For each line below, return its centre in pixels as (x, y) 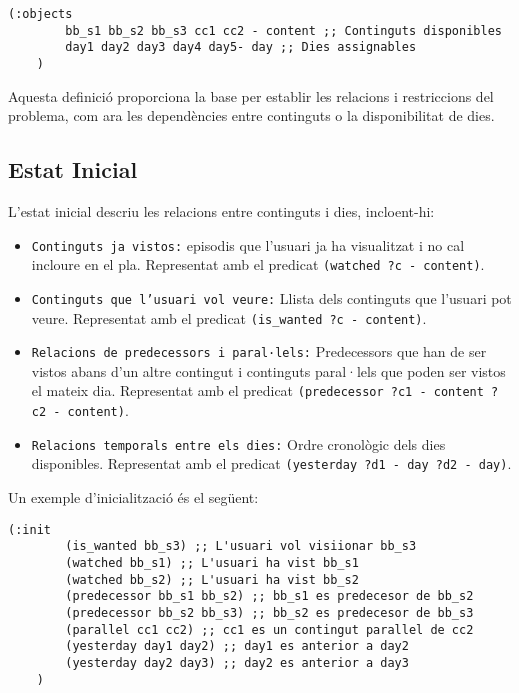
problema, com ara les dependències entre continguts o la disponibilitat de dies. (251, 115)
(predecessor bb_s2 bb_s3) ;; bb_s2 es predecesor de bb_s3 (269, 612)
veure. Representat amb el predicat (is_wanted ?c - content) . (229, 317)
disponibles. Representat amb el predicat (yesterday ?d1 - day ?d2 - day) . (271, 463)
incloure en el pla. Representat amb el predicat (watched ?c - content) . (258, 264)
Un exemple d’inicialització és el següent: (133, 497)
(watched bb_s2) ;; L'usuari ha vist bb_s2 (212, 579)
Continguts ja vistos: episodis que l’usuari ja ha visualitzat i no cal (248, 244)
